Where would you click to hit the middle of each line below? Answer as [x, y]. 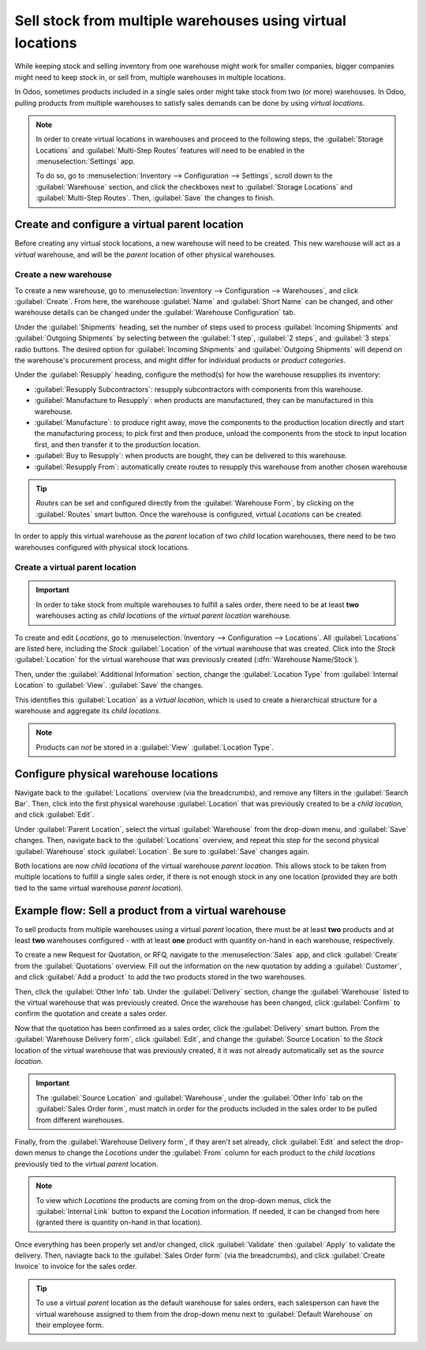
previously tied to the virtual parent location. [86, 1164]
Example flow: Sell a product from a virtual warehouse [150, 910]
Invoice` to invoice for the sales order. [76, 1266]
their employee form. [70, 1325]
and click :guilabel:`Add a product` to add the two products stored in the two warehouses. [161, 977]
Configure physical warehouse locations [116, 774]
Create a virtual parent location [76, 567]
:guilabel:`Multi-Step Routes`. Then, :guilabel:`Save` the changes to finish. [155, 198]
